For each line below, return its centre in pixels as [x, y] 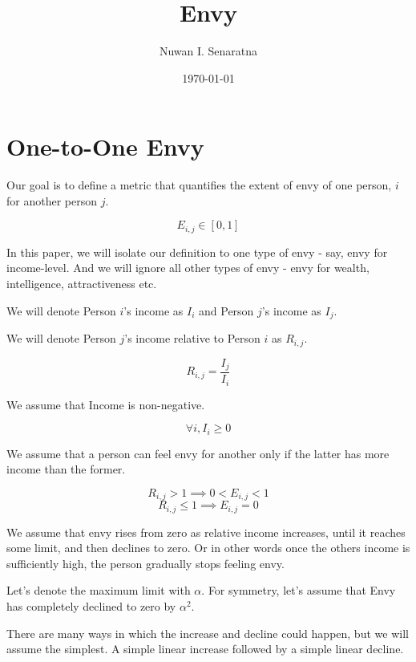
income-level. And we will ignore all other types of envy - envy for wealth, [188, 268]
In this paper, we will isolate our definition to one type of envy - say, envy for [197, 252]
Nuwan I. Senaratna [208, 51]
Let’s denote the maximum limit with [99, 590]
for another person [52, 200]
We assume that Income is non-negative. [106, 404]
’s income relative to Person [192, 338]
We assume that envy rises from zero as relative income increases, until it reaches [206, 532]
